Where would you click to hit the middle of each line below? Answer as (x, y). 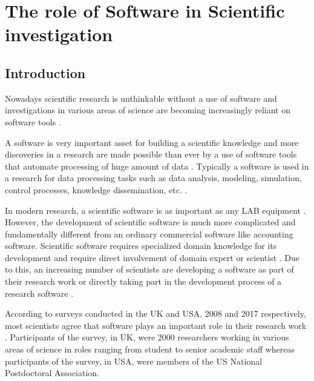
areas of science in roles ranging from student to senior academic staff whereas (150, 349)
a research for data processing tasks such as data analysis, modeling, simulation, (153, 178)
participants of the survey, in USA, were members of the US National (134, 361)
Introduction (45, 72)
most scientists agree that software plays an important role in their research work (156, 325)
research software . (39, 293)
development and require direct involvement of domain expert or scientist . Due (152, 257)
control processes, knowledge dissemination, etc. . (96, 189)
